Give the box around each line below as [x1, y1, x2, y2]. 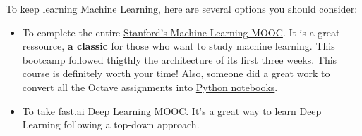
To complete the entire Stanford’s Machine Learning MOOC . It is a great [22, 25, 340, 39]
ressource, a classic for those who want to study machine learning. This [22, 39, 335, 53]
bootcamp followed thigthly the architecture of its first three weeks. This [22, 52, 337, 67]
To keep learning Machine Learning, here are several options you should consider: [6, 1, 358, 15]
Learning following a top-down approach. [22, 117, 200, 132]
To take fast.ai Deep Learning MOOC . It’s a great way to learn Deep [22, 103, 322, 118]
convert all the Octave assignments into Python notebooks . [22, 79, 278, 94]
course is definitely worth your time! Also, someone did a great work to [22, 66, 330, 81]
